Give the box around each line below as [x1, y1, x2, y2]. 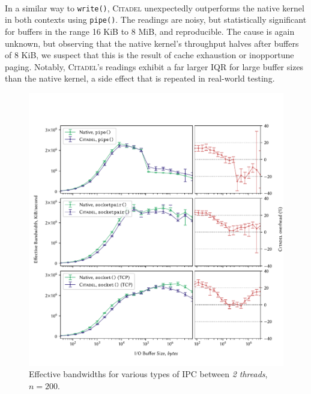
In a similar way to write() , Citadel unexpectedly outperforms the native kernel [5, 1, 304, 14]
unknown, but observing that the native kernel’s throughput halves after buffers [5, 37, 299, 49]
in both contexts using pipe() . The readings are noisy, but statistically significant [5, 13, 307, 26]
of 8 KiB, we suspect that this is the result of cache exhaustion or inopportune [5, 49, 294, 61]
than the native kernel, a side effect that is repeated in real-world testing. [5, 72, 275, 85]
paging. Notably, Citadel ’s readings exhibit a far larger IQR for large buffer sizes [5, 60, 304, 73]
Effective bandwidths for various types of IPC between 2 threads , [29, 368, 268, 380]
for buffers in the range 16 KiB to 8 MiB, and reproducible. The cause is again [5, 25, 295, 37]
